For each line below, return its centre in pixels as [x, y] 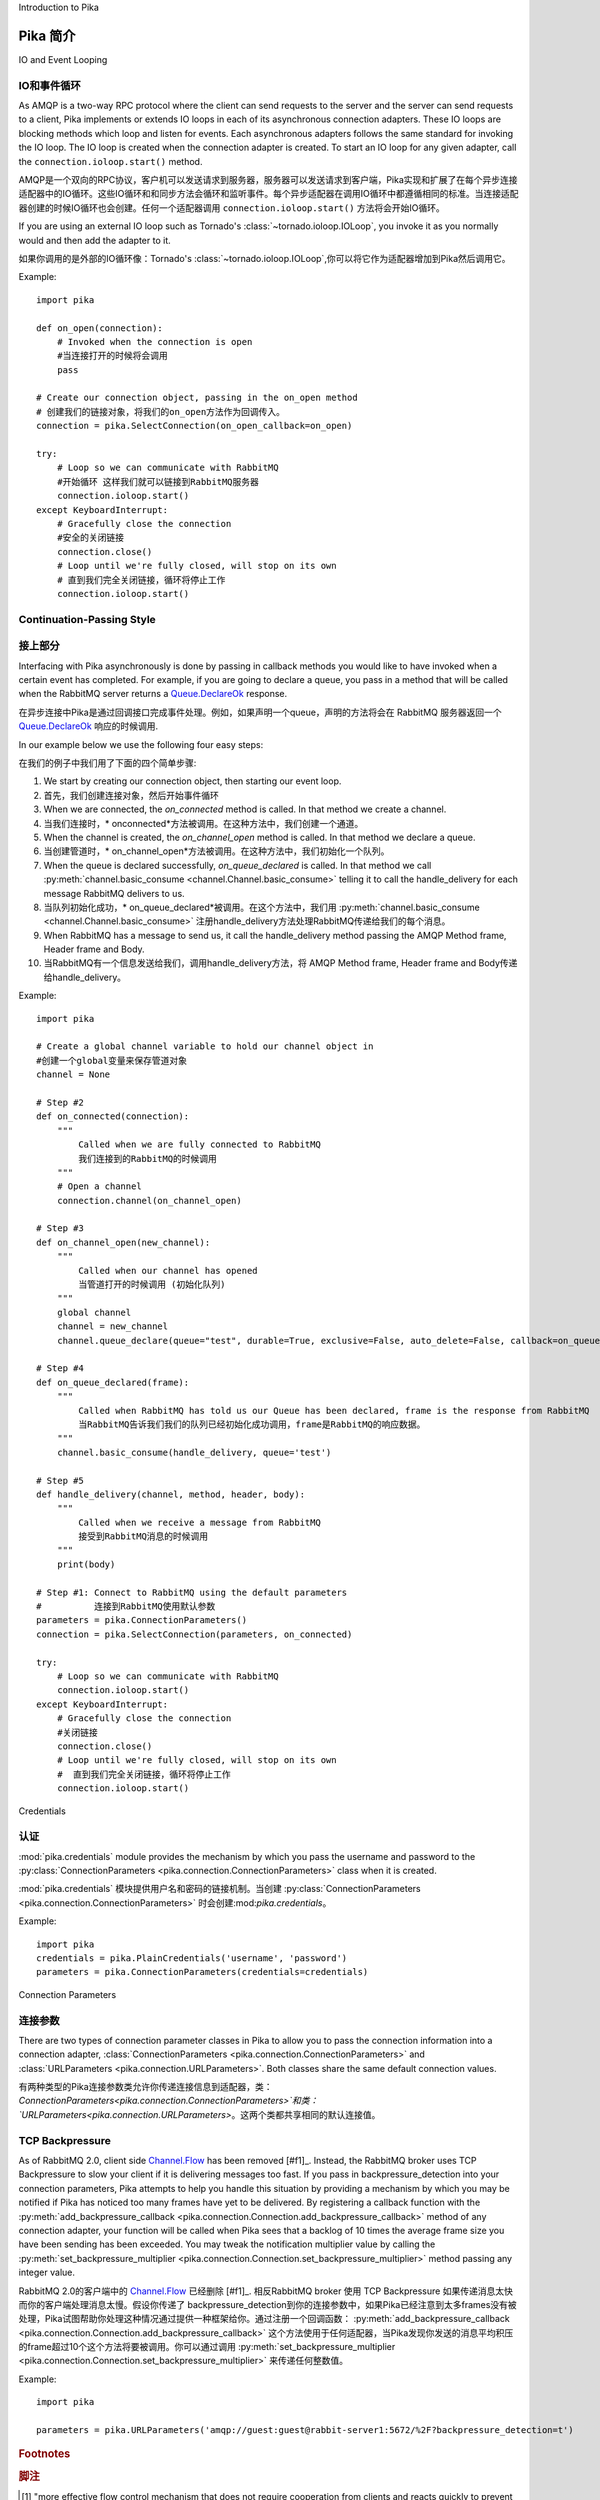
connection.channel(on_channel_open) [149, 1200]
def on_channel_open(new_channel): [123, 1242]
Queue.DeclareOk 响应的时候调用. [88, 726]
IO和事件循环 [49, 85]
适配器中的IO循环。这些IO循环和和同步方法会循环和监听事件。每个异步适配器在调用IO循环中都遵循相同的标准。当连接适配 [268, 194]
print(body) [86, 1564]
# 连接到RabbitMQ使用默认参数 [126, 1606]
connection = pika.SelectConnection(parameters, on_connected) [194, 1634]
